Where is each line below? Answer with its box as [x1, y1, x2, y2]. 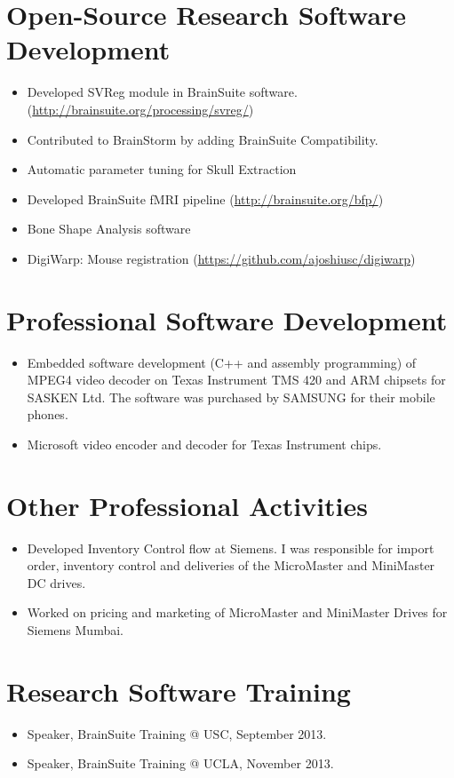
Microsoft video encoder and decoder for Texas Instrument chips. [27, 434, 382, 453]
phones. [27, 405, 68, 424]
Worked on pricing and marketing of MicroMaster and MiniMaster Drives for [27, 603, 448, 622]
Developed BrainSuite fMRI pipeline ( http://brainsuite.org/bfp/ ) [27, 189, 384, 208]
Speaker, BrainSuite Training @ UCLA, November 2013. [27, 754, 334, 773]
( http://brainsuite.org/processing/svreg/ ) [27, 99, 254, 118]
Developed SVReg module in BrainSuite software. [27, 83, 298, 101]
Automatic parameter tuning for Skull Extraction [27, 160, 297, 179]
